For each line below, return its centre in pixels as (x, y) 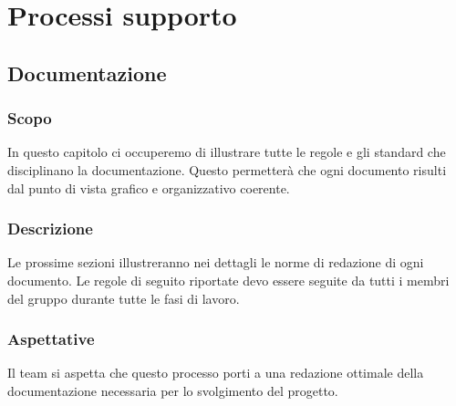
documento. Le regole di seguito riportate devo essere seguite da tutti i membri (228, 280)
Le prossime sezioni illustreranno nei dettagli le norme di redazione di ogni (216, 262)
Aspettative (51, 339)
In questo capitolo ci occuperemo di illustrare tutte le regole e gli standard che (227, 152)
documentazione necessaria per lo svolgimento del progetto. (173, 390)
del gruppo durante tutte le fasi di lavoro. (124, 298)
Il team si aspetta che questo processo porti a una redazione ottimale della (216, 373)
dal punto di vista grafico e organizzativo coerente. (149, 187)
